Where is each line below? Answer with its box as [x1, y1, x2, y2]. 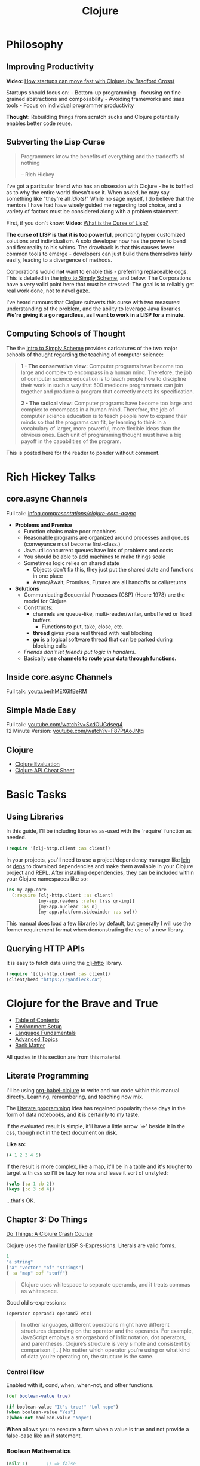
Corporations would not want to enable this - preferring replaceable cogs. [6, 268, 188, 275]
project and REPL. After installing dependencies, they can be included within [6, 869, 194, 876]
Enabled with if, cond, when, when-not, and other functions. [6, 1381, 154, 1388]
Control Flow [6, 1368, 44, 1376]
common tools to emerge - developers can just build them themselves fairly [6, 250, 192, 257]
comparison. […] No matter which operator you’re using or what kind [20, 1346, 190, 1354]
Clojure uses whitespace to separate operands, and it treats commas [20, 1281, 190, 1288]
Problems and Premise [14, 521, 73, 529]
